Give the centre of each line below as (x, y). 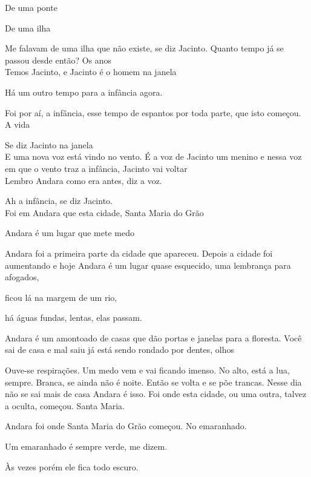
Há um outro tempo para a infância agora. (84, 92)
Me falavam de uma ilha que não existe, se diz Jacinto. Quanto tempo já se (144, 48)
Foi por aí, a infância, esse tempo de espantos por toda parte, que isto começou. (153, 112)
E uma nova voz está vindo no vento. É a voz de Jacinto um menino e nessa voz (153, 156)
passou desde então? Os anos (58, 60)
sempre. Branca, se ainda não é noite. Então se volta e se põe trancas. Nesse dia (153, 382)
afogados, (22, 277)
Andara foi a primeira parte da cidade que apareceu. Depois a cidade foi (139, 253)
